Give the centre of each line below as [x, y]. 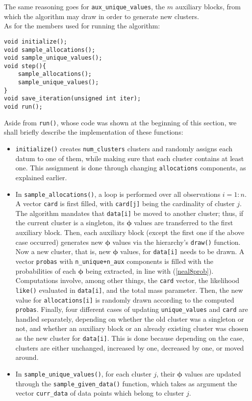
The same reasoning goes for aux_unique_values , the [85, 6]
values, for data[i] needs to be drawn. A [182, 251]
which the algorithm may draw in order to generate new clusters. [101, 16]
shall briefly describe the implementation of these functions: [94, 132]
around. [27, 357]
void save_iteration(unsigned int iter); [73, 99]
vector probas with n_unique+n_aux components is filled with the [114, 261]
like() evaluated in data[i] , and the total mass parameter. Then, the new [129, 290]
